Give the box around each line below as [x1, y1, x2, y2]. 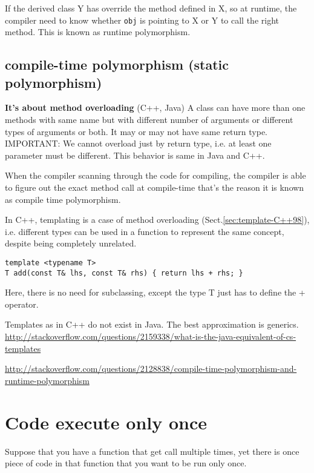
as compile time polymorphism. [5, 193, 121, 205]
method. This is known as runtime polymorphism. [5, 25, 191, 38]
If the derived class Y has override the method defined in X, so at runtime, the [5, 2, 297, 14]
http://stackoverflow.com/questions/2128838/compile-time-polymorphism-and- [5, 362, 297, 375]
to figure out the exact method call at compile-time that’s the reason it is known [5, 181, 304, 193]
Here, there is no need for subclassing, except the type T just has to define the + [5, 286, 306, 299]
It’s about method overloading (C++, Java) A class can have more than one [5, 101, 306, 114]
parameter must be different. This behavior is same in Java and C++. [5, 148, 265, 161]
